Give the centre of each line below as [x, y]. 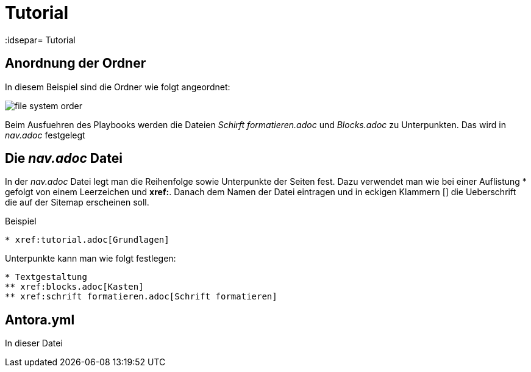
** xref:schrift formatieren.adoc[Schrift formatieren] [141, 297]
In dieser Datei [34, 343]
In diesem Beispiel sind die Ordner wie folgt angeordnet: [118, 87]
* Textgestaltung [46, 277]
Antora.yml [40, 320]
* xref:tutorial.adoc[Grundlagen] [87, 240]
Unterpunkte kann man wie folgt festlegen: [91, 259]
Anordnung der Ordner [76, 63]
